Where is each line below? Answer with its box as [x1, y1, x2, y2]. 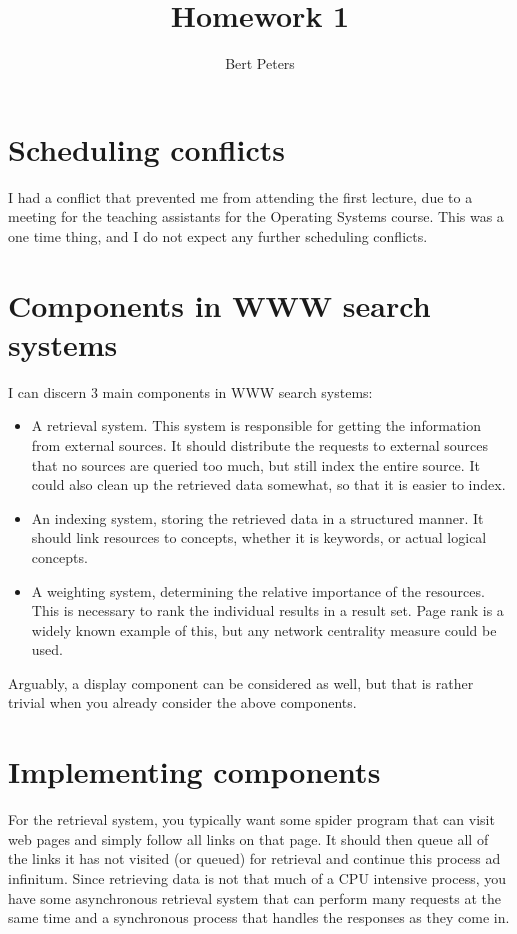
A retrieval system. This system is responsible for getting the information [31, 415, 481, 436]
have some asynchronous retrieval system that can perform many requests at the [8, 887, 502, 908]
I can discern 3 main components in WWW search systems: [8, 381, 373, 402]
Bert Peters [225, 53, 295, 74]
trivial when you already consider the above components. [8, 692, 357, 713]
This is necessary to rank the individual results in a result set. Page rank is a [31, 600, 504, 621]
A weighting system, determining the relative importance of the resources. [31, 580, 485, 601]
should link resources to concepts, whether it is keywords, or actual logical [31, 527, 487, 548]
